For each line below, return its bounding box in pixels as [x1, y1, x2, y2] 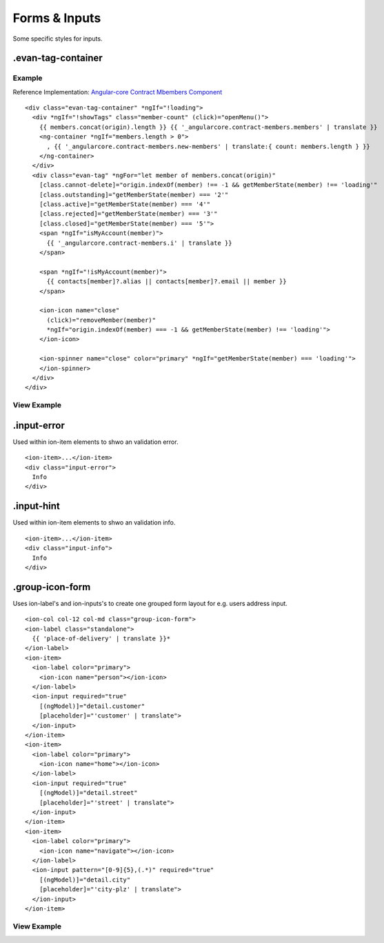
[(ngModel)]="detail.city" [39, 875, 131, 884]
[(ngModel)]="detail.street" [39, 789, 138, 797]
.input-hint [12, 500, 60, 512]
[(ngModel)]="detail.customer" [39, 702, 145, 710]
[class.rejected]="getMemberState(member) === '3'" [39, 210, 218, 218]
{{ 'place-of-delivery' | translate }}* [32, 635, 171, 642]
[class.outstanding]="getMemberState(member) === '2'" [39, 190, 229, 199]
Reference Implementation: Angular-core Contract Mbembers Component [12, 88, 223, 96]
